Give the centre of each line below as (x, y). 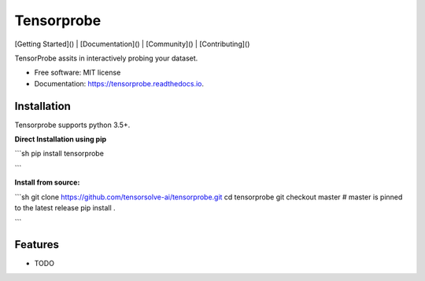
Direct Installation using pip (61, 139)
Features (37, 245)
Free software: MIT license (78, 73)
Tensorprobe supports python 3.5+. (72, 125)
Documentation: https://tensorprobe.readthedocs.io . (119, 83)
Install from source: (47, 182)
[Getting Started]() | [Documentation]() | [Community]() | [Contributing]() (132, 44)
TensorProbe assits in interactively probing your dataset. (106, 58)
